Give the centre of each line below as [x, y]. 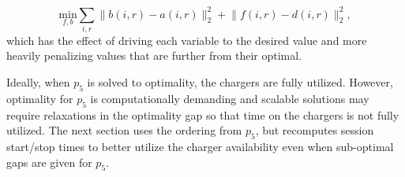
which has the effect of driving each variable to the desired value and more [187, 40]
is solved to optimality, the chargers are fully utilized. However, [240, 82]
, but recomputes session [315, 130]
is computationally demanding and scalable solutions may [230, 98]
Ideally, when [38, 82]
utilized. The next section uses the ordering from [124, 130]
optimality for [40, 98]
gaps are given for [49, 162]
